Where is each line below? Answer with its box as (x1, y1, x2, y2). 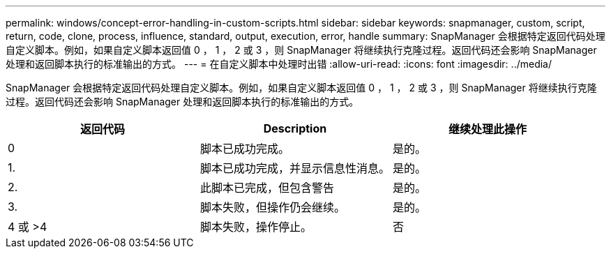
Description (263, 121, 327, 135)
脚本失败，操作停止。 (200, 220, 312, 234)
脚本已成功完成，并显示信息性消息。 (200, 161, 391, 175)
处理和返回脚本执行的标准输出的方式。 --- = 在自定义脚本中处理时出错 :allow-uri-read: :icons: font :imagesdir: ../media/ (6, 58, 552, 70)
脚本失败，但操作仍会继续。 (200, 200, 346, 214)
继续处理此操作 (448, 122, 527, 136)
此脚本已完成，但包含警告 (200, 181, 335, 195)
